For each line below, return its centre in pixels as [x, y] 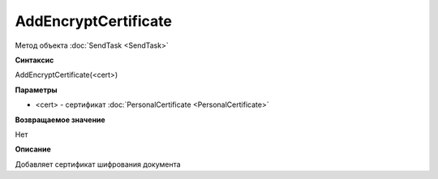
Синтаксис [34, 60]
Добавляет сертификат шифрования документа [98, 164]
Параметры [36, 90]
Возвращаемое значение [60, 119]
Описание [33, 149]
